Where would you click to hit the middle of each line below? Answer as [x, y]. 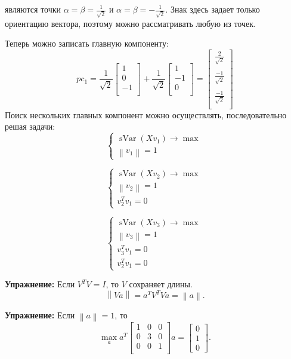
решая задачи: [30, 126]
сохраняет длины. [161, 284]
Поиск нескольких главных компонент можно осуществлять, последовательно [146, 114]
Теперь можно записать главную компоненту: [87, 43]
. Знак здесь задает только [213, 9]
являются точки [33, 9]
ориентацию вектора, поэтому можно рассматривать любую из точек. [130, 23]
